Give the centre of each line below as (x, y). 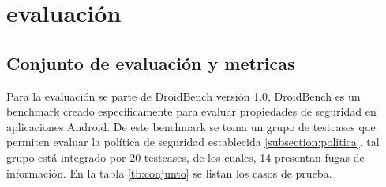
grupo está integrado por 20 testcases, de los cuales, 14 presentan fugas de (186, 157)
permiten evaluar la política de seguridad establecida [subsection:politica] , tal (193, 142)
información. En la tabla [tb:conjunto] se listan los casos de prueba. (169, 172)
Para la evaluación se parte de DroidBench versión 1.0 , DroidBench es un (184, 95)
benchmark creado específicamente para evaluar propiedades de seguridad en (191, 111)
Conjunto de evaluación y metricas (151, 62)
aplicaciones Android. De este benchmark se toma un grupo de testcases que (191, 126)
